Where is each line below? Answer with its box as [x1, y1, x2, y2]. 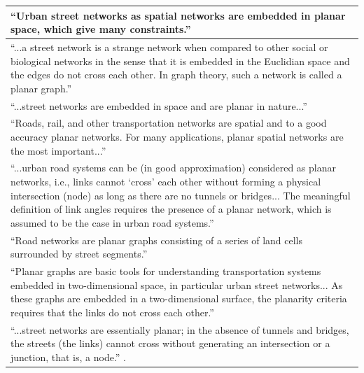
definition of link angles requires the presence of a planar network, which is [10, 202, 332, 216]
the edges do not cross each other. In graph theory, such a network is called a [10, 67, 342, 82]
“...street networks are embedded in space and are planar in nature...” [10, 98, 307, 113]
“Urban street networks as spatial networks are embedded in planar [10, 8, 346, 22]
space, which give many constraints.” [10, 22, 191, 36]
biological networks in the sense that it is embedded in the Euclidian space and [10, 53, 350, 68]
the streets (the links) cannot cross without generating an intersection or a [10, 336, 330, 351]
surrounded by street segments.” [10, 246, 148, 261]
